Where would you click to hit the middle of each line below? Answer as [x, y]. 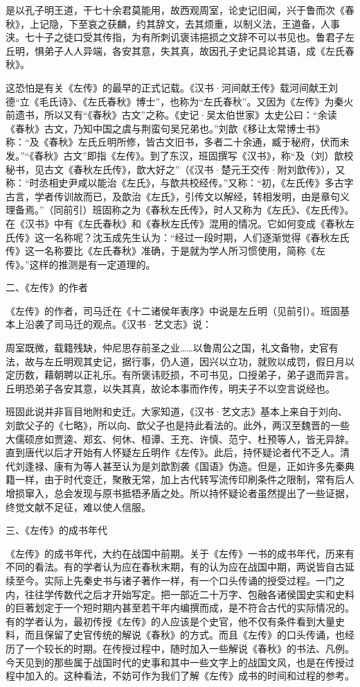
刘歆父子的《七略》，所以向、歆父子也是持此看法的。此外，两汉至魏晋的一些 [178, 425]
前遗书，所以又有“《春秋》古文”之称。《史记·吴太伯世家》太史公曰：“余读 [171, 115]
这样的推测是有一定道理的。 [92, 264]
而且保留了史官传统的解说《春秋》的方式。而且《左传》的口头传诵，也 [184, 635]
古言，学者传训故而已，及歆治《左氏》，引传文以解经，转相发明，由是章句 [173, 196]
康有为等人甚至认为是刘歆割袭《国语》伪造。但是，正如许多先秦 [199, 466]
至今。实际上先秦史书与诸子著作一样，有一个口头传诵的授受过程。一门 [175, 580]
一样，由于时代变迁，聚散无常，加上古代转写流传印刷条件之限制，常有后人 [184, 479]
